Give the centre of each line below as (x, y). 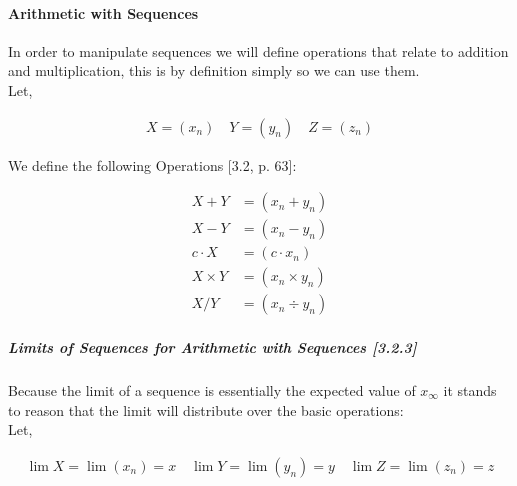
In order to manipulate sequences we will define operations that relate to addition (258, 50)
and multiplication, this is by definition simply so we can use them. (214, 70)
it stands (470, 389)
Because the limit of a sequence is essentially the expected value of (212, 389)
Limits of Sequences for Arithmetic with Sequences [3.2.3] (212, 346)
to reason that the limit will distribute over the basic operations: (206, 409)
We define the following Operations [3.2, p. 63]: (152, 164)
